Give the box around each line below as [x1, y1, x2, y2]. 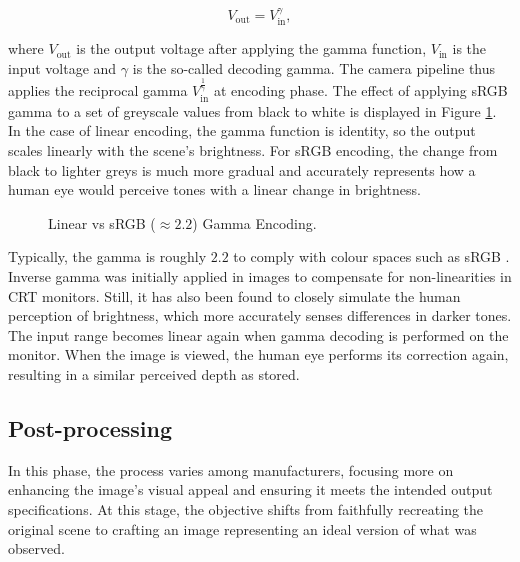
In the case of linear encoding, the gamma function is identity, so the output [8, 120, 476, 141]
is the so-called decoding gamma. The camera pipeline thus [132, 57, 496, 78]
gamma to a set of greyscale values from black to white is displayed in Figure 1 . [8, 100, 497, 121]
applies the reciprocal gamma [8, 80, 188, 101]
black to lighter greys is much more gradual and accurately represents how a [8, 159, 476, 180]
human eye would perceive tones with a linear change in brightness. [8, 179, 421, 200]
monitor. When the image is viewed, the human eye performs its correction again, [8, 344, 509, 365]
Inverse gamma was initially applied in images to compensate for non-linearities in [8, 266, 512, 287]
